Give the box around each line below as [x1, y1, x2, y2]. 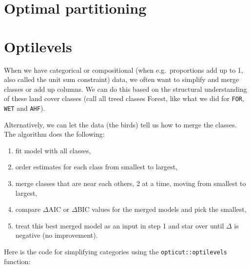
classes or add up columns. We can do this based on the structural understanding [4, 83, 247, 94]
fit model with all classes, [15, 145, 91, 155]
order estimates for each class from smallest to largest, [15, 162, 178, 172]
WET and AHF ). [4, 103, 45, 113]
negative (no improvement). [15, 230, 98, 240]
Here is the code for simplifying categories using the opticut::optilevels [4, 246, 228, 256]
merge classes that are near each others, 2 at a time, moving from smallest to [15, 178, 246, 188]
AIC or [48, 204, 70, 214]
